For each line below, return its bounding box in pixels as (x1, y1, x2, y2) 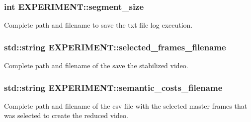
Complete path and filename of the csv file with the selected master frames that (4, 100, 248, 111)
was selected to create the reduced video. (4, 110, 128, 121)
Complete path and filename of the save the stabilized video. (4, 60, 188, 71)
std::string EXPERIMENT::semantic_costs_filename (4, 81, 223, 93)
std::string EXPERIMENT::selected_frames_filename (4, 41, 226, 53)
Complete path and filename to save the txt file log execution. (4, 20, 193, 30)
